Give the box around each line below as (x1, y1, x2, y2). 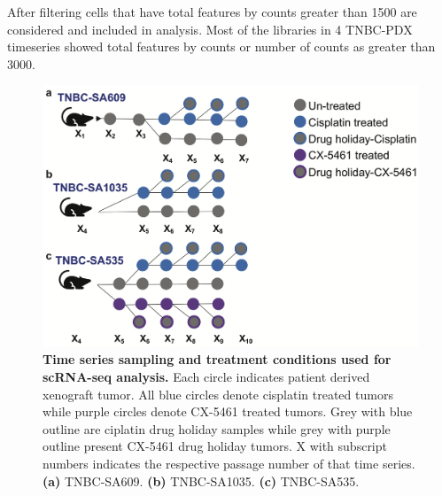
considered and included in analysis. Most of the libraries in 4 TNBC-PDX (7, 19, 413, 38)
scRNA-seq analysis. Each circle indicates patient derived (43, 368, 370, 386)
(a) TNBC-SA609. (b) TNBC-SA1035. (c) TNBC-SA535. (43, 471, 360, 490)
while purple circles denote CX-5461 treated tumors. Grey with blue (43, 402, 413, 421)
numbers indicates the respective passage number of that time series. (43, 454, 415, 473)
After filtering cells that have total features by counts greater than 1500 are (7, 3, 417, 20)
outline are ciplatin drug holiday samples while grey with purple (43, 419, 391, 438)
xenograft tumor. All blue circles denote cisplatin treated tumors (43, 384, 393, 403)
